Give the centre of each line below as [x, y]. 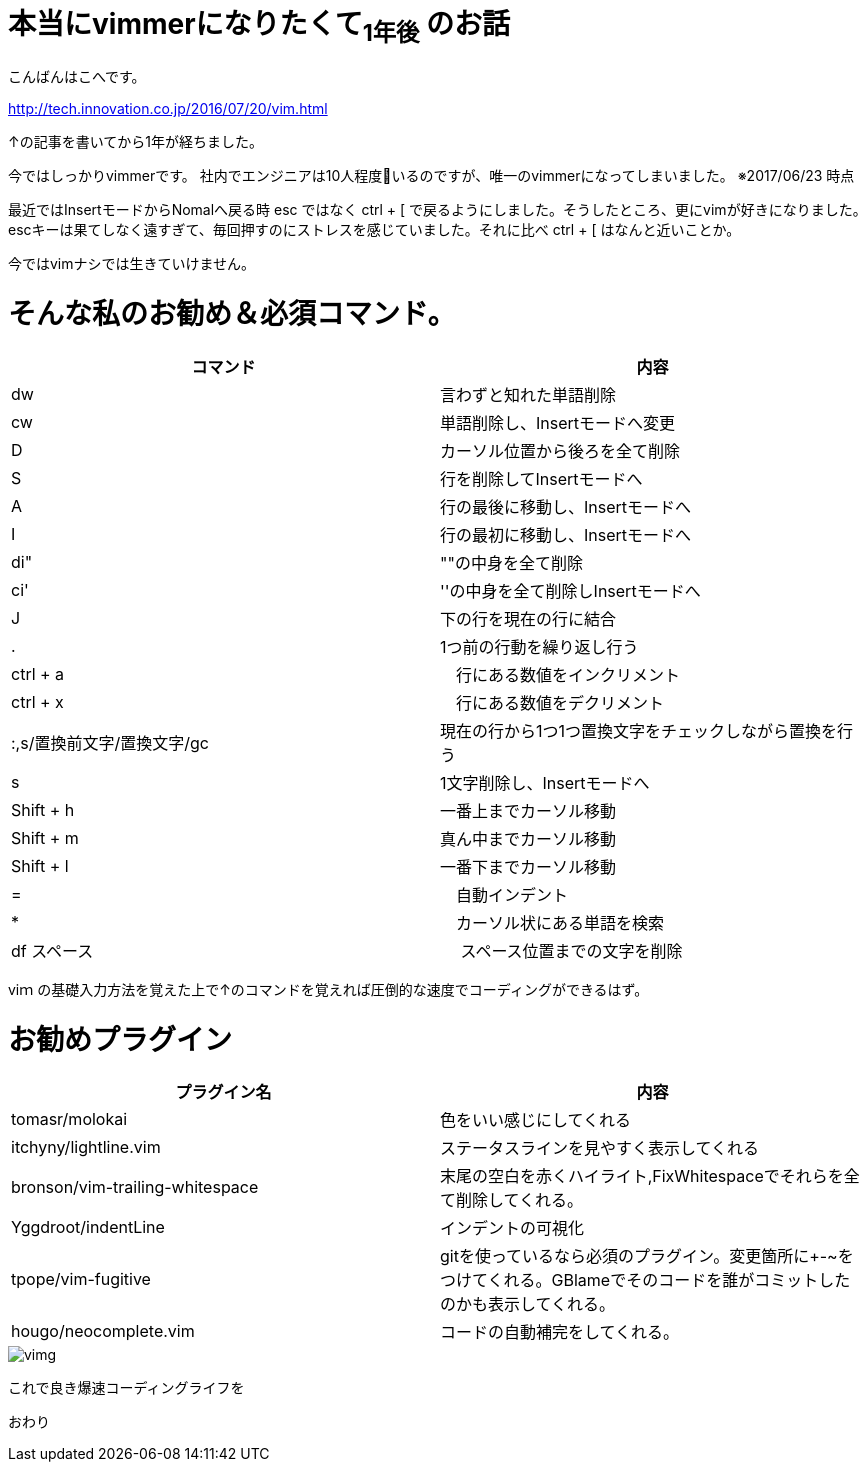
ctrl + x [37, 701]
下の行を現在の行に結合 [528, 618]
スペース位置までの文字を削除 [571, 950]
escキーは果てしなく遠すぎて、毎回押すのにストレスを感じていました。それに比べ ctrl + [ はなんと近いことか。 [374, 230]
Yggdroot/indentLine [88, 1227]
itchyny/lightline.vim [86, 1147]
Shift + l [40, 865]
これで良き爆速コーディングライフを [126, 1388]
